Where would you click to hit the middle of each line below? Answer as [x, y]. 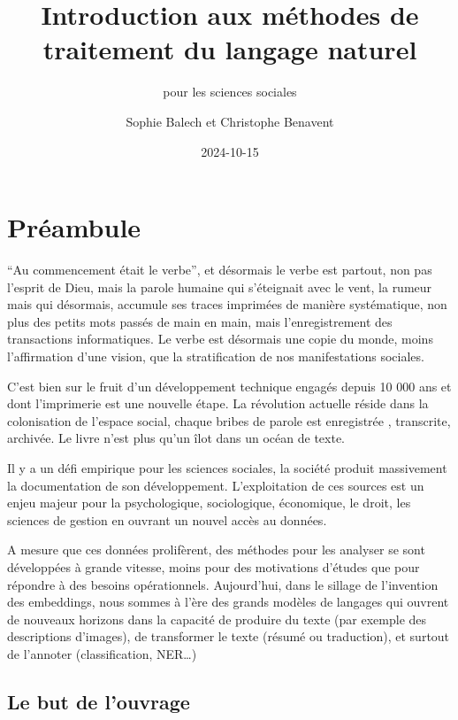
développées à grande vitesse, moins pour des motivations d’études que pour [214, 566]
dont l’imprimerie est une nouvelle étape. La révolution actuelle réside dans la [218, 403]
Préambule [74, 227]
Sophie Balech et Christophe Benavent [230, 121]
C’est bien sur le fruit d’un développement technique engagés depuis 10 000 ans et [229, 386]
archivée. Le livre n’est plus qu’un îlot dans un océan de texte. [176, 438]
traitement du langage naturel [230, 49]
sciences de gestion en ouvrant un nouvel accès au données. [167, 519]
